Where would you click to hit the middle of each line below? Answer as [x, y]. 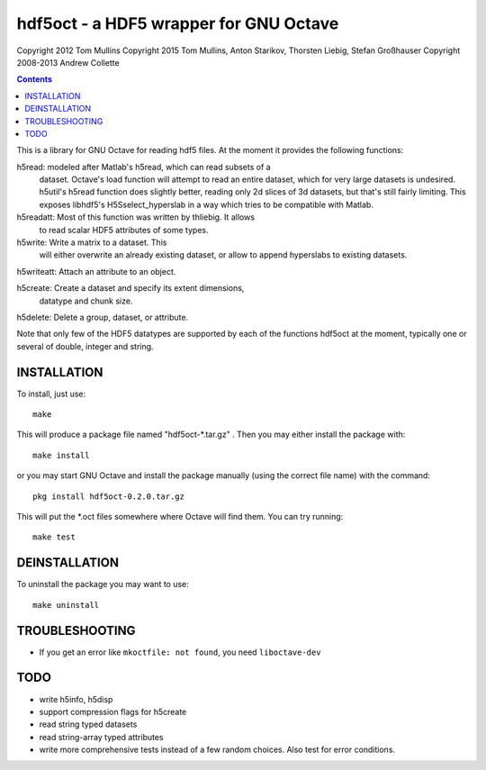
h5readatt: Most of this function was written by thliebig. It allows [136, 217]
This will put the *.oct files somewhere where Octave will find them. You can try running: [180, 516]
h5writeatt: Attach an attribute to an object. [96, 271]
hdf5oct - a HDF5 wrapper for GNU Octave [178, 23]
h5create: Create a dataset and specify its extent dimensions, [130, 288]
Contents [35, 79]
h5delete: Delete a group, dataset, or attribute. [103, 317]
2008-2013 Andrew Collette [68, 62]
